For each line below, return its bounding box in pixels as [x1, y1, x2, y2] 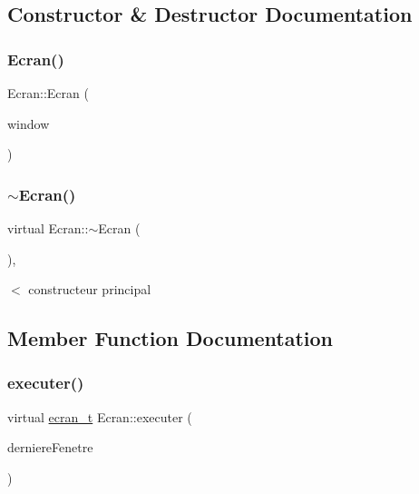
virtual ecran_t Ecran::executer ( [7, 407, 192, 426]
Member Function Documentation [7, 324, 334, 352]
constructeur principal [28, 280, 151, 299]
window [7, 114, 50, 133]
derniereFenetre [7, 438, 93, 457]
